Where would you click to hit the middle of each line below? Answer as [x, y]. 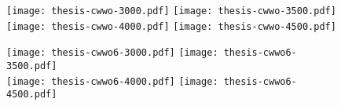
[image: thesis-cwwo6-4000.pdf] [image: [112, 81]
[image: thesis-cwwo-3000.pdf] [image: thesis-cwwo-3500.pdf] [171, 11]
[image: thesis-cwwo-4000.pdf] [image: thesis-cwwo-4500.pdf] [171, 26]
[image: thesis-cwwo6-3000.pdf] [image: [112, 53]
